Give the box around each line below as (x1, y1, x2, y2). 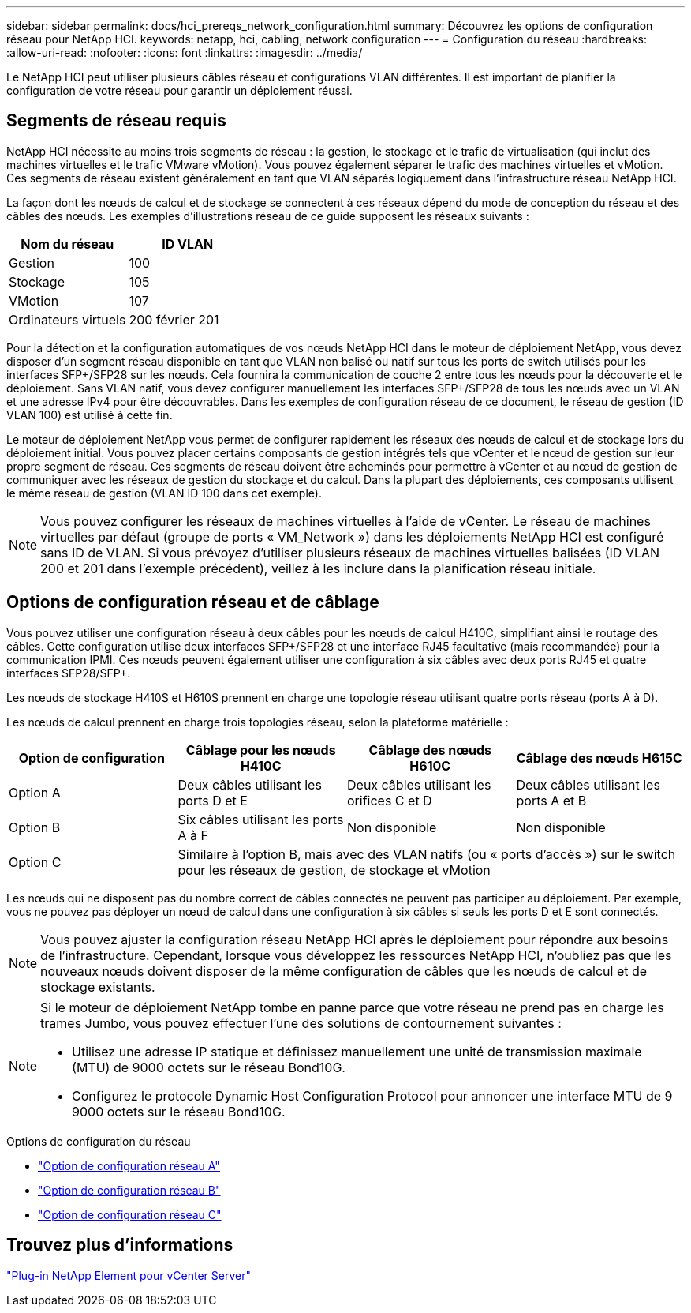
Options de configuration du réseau (6, 1134, 191, 1148)
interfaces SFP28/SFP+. (6, 666, 131, 680)
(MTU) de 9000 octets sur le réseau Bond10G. (72, 1059, 345, 1075)
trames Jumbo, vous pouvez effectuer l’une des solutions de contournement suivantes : (40, 1015, 562, 1031)
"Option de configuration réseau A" (38, 1158, 220, 1172)
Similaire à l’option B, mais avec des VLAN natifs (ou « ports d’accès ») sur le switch (177, 846, 676, 862)
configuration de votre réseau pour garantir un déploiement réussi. (6, 84, 353, 97)
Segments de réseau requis (6, 111, 226, 131)
